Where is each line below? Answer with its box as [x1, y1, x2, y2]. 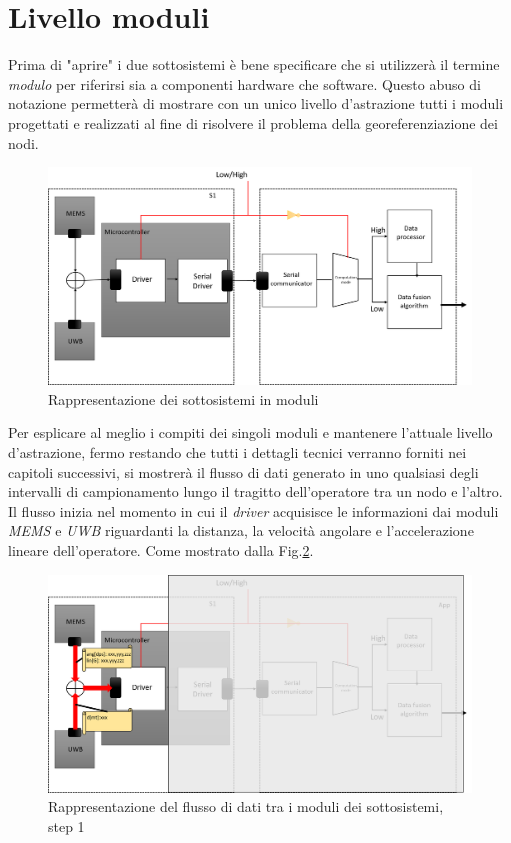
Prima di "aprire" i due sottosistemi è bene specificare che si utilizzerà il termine [8, 54, 500, 75]
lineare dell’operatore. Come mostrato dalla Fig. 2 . [8, 540, 314, 561]
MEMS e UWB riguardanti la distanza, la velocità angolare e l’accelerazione [8, 520, 474, 541]
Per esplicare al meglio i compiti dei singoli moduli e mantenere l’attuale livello [8, 422, 493, 443]
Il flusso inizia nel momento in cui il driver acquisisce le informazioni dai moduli [8, 500, 499, 521]
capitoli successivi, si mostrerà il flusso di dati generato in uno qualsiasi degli [8, 461, 479, 482]
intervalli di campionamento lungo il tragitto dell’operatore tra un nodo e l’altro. [8, 481, 503, 502]
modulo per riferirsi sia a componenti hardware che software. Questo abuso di [8, 73, 481, 94]
